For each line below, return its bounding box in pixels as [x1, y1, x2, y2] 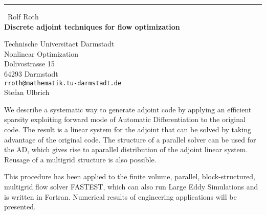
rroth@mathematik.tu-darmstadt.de [4, 79, 122, 87]
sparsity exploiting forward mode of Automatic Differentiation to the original [4, 114, 246, 125]
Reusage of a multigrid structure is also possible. [4, 154, 157, 164]
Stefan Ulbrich [4, 87, 50, 98]
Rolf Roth [8, 11, 39, 21]
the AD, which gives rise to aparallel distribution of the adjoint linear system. [4, 144, 248, 155]
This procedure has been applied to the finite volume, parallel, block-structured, [4, 171, 255, 182]
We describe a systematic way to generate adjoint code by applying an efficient [4, 104, 252, 114]
